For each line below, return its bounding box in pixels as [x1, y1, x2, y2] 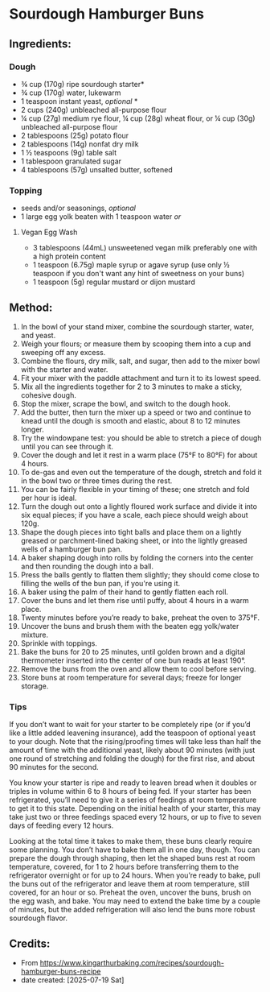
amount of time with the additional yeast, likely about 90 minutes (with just [9, 746, 256, 755]
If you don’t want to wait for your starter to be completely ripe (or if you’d [9, 720, 252, 730]
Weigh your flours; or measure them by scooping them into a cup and [20, 339, 252, 349]
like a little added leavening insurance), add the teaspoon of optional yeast [9, 728, 256, 738]
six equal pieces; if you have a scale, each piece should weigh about [20, 510, 248, 519]
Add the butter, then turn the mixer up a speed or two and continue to [20, 407, 252, 417]
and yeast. [20, 330, 56, 340]
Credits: [9, 936, 51, 950]
